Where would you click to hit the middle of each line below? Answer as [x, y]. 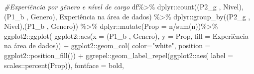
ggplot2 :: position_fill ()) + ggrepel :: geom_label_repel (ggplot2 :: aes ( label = [119, 55]
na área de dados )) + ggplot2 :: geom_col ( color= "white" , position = [107, 45]
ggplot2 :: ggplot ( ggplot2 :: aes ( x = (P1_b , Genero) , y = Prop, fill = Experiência [126, 36]
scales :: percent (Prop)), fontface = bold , [64, 65]
